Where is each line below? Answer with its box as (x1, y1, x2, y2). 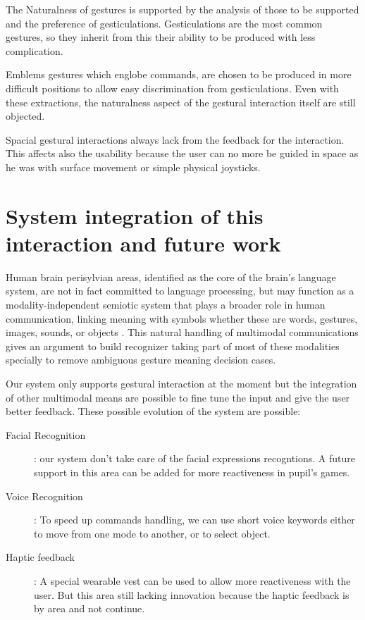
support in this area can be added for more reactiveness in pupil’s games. (34, 464, 350, 479)
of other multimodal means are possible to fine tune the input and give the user (6, 390, 350, 404)
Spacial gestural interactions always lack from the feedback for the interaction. (6, 132, 345, 147)
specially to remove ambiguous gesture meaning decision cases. (6, 352, 276, 367)
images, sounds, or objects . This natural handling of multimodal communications (6, 325, 359, 340)
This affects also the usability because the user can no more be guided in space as (6, 146, 359, 161)
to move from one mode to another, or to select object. (34, 526, 271, 540)
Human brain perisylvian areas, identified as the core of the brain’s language (6, 269, 336, 284)
